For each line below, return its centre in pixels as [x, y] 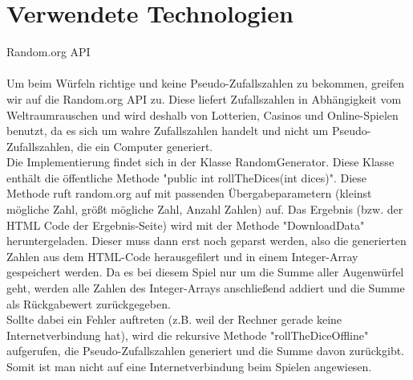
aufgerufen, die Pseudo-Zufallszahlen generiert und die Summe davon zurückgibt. [206, 351]
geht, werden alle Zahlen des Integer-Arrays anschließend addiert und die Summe [206, 288]
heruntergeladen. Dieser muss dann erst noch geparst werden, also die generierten [206, 241]
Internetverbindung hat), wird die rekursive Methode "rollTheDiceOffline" [188, 335]
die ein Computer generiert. [145, 146]
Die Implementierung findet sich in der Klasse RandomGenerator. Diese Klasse [200, 162]
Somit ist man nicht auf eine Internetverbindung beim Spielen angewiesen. [189, 366]
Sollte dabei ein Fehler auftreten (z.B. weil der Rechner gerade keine [174, 319]
